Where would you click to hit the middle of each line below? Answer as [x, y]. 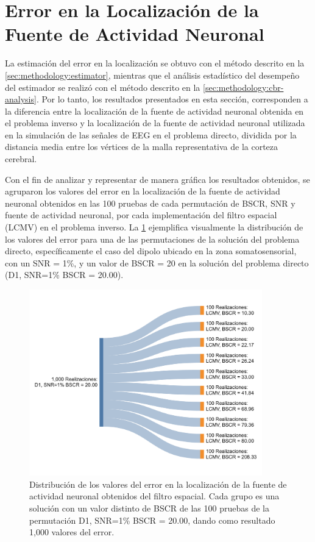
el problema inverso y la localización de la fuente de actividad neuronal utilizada [155, 123]
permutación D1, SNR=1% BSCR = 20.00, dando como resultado [152, 520]
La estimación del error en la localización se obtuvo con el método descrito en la [155, 63]
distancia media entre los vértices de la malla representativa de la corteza [142, 147]
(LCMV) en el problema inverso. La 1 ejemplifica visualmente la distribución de [154, 227]
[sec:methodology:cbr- [243, 87]
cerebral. [21, 159]
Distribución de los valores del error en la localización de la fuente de [158, 484]
